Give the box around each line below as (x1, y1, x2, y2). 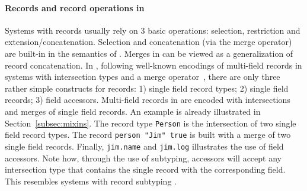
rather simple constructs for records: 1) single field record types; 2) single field (5, 82, 289, 94)
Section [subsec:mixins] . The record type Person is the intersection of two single (5, 116, 296, 129)
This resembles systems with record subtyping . (5, 174, 177, 187)
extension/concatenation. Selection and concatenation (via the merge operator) (5, 35, 292, 48)
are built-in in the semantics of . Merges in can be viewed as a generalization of (5, 47, 293, 59)
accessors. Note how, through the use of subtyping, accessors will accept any (5, 151, 282, 164)
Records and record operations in (5, 1, 145, 14)
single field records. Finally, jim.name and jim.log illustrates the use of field (5, 140, 284, 152)
